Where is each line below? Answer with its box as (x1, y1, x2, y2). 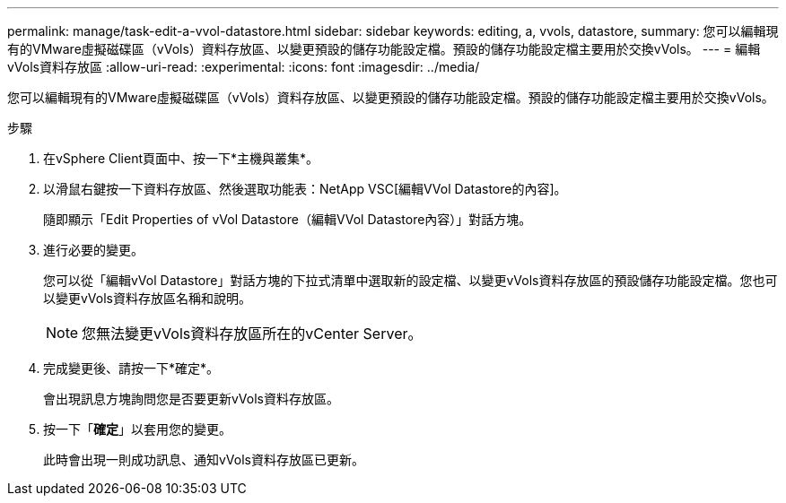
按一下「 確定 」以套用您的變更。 (43, 421, 231, 437)
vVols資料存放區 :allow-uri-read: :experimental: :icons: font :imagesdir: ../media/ (7, 59, 480, 74)
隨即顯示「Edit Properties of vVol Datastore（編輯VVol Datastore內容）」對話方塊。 (43, 212, 532, 227)
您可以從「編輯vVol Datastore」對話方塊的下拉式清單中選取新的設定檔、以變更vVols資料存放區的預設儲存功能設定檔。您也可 (43, 273, 778, 288)
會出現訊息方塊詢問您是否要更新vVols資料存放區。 (43, 391, 339, 406)
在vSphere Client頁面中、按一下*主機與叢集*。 (43, 151, 319, 166)
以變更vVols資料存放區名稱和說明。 (43, 291, 251, 306)
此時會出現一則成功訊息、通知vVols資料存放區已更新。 (43, 452, 364, 467)
